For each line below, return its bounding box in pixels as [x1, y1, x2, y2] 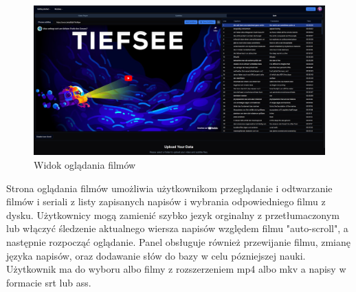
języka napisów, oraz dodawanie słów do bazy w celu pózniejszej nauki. [6, 248, 306, 262]
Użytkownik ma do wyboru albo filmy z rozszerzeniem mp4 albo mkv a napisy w [6, 262, 346, 276]
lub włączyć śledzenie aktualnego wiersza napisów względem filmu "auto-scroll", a [6, 221, 348, 236]
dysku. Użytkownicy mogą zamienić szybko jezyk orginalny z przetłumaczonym [6, 207, 340, 222]
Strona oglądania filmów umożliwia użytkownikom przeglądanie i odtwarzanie [6, 180, 333, 195]
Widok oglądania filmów [34, 157, 136, 171]
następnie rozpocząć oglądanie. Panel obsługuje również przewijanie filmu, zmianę [6, 234, 351, 249]
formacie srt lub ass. [6, 275, 91, 289]
